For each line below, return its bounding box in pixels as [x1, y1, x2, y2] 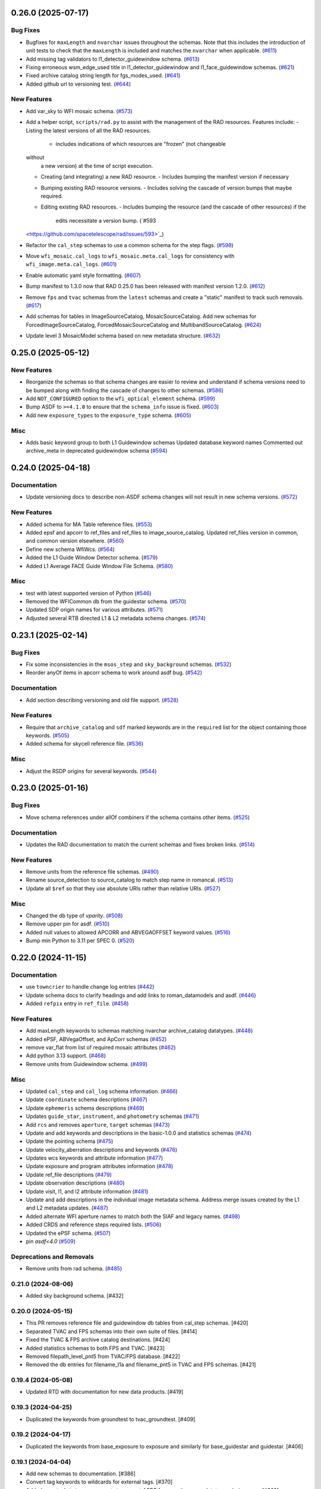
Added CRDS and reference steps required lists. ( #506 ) [26, 1221, 162, 1228]
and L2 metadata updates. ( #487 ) [26, 1204, 108, 1211]
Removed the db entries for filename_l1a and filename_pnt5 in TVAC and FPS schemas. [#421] [26, 1361, 256, 1368]
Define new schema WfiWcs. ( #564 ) [26, 546, 115, 553]
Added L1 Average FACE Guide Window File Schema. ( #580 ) [26, 562, 174, 569]
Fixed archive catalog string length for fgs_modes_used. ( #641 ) [26, 72, 181, 79]
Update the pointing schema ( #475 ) [26, 1138, 114, 1145]
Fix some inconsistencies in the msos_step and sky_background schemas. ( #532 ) [26, 661, 232, 668]
